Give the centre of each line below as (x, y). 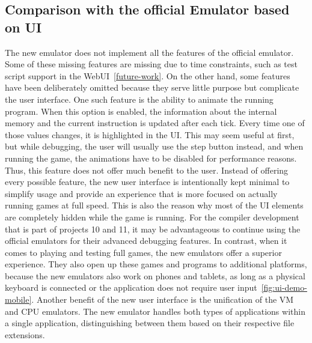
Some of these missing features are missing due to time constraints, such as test (151, 64)
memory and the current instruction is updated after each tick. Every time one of (155, 123)
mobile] (18, 299)
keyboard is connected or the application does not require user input (131, 287)
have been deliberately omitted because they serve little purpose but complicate (152, 87)
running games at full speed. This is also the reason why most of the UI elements (154, 205)
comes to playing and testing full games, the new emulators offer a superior (143, 252)
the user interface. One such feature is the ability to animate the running (139, 99)
